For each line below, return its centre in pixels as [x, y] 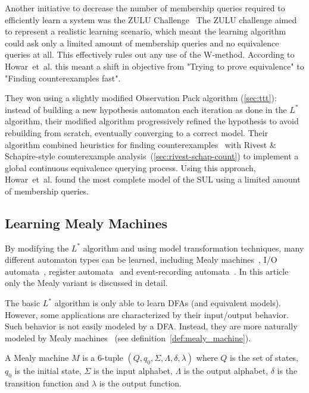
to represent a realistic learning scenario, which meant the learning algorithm [146, 31]
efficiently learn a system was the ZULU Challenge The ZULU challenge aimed [151, 19]
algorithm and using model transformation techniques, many [193, 248]
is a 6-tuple [103, 358]
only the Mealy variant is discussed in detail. [86, 283]
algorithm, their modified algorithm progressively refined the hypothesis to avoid [152, 121]
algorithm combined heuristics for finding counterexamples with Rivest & [141, 144]
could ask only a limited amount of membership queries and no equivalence [142, 43]
